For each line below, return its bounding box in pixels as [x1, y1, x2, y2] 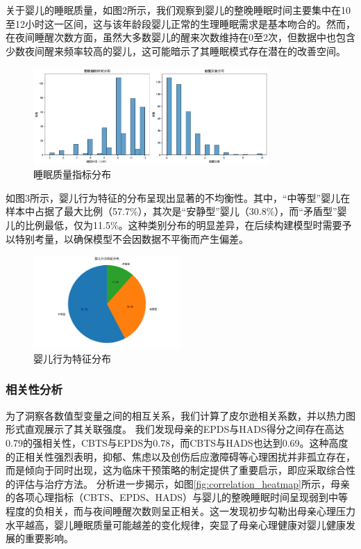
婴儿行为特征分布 [33, 351, 111, 365]
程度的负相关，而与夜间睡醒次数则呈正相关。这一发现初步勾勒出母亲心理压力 [6, 503, 355, 518]
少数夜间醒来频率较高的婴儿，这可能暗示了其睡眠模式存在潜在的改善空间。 [6, 43, 346, 58]
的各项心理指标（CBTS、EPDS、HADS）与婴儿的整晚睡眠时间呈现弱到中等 [6, 490, 348, 504]
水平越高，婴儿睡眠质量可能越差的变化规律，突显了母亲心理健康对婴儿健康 [6, 517, 346, 532]
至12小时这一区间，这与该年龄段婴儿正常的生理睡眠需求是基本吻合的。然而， [6, 16, 355, 31]
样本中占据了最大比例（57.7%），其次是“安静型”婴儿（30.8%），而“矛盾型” [6, 204, 337, 218]
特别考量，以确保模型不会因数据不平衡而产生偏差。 [15, 231, 249, 246]
